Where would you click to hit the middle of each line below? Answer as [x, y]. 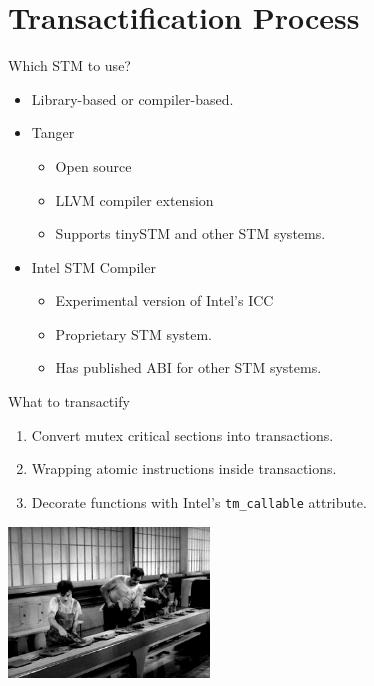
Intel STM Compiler [93, 266]
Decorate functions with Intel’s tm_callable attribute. [199, 501]
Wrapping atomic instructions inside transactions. [184, 468]
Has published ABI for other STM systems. [188, 367]
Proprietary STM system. [134, 333]
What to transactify [69, 401]
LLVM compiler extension [134, 199]
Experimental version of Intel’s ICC [164, 300]
